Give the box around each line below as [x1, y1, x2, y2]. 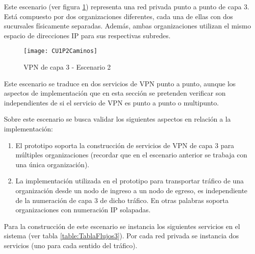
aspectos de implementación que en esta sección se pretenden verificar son [4, 88, 226, 98]
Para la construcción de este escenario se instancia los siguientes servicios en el [4, 221, 240, 231]
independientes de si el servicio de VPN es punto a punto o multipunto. [4, 97, 219, 107]
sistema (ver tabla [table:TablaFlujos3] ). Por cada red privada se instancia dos [4, 230, 239, 241]
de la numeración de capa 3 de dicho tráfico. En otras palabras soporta [15, 195, 229, 205]
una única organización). [15, 159, 89, 169]
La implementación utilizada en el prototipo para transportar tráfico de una [15, 176, 244, 186]
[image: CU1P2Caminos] [24, 48, 98, 55]
